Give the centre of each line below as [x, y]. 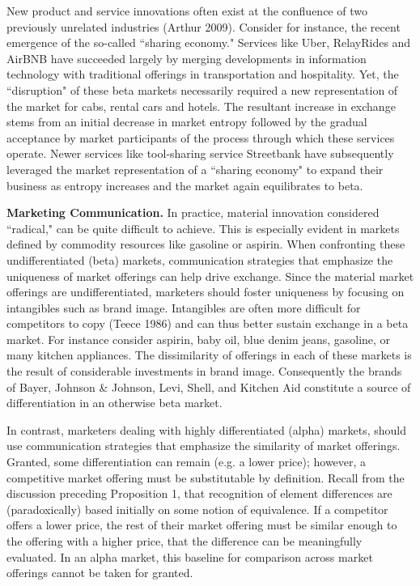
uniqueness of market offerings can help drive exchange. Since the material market [210, 276]
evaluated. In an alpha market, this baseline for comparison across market [190, 556]
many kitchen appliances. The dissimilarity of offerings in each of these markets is [209, 355]
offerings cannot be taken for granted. [100, 573]
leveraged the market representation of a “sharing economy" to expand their [195, 169]
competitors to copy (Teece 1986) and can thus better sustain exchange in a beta [208, 323]
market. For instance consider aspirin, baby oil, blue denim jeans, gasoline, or [199, 339]
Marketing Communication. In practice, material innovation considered [193, 212]
